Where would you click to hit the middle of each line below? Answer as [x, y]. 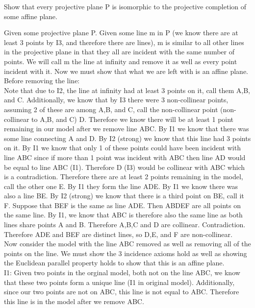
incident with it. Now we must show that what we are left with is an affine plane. [126, 71]
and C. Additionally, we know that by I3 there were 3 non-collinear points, [116, 100]
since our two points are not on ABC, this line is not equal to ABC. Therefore [122, 292]
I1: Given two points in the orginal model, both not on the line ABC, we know [122, 272]
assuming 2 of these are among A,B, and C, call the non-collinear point [111, 109]
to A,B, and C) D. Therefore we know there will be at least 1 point [133, 119]
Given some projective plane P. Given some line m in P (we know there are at [121, 33]
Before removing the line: [42, 81]
